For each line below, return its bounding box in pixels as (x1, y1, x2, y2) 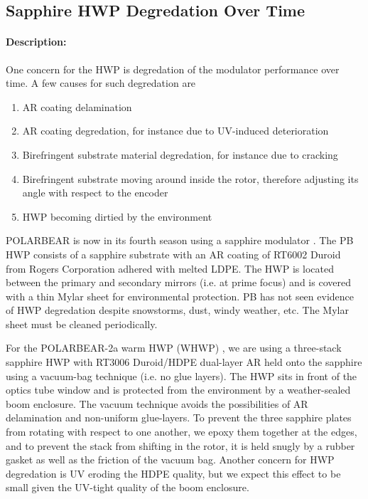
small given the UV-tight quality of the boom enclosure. (6, 480, 249, 495)
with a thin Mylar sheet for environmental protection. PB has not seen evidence (6, 288, 354, 303)
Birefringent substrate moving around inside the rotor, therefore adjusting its (22, 171, 359, 186)
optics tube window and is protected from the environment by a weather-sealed (6, 382, 351, 397)
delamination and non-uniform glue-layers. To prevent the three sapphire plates (6, 410, 352, 425)
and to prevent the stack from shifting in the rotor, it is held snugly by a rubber (6, 438, 355, 453)
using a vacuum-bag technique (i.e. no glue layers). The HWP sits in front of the (6, 368, 357, 383)
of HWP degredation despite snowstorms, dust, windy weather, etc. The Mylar (6, 303, 349, 317)
